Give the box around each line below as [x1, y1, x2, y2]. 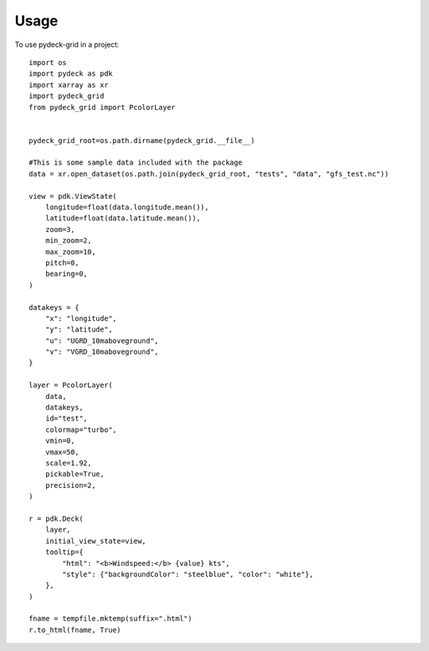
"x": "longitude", [44, 314, 118, 323]
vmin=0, [44, 436, 75, 445]
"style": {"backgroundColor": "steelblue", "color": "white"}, [62, 569, 314, 579]
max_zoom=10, [44, 247, 96, 256]
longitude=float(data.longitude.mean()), [44, 203, 210, 212]
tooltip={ [44, 548, 83, 556]
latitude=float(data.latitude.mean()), [44, 214, 201, 223]
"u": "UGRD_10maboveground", [44, 336, 159, 345]
